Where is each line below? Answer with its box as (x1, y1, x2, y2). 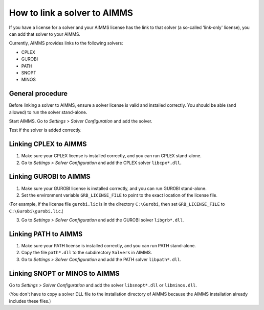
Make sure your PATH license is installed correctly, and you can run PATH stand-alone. (21, 243, 196, 249)
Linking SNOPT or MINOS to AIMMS (9, 269, 120, 278)
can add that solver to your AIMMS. (9, 31, 81, 37)
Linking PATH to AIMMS (9, 230, 83, 238)
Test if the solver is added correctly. (9, 127, 82, 133)
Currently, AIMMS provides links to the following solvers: (9, 40, 123, 46)
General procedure (9, 90, 68, 98)
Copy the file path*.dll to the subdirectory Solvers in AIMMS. (21, 250, 153, 256)
